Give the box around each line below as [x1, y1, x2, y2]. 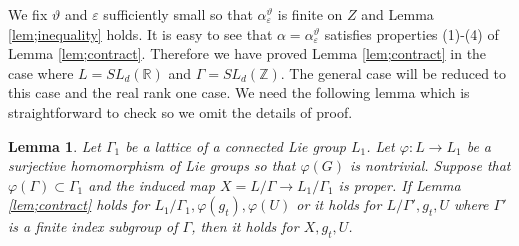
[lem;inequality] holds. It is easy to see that [8, 23, 273, 44]
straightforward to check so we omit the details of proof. [8, 101, 353, 122]
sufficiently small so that [103, 4, 253, 24]
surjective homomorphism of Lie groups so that [8, 155, 296, 176]
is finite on [277, 4, 343, 24]
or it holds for [296, 194, 382, 215]
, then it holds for [191, 216, 299, 237]
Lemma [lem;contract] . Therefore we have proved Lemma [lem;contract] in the [8, 43, 487, 64]
